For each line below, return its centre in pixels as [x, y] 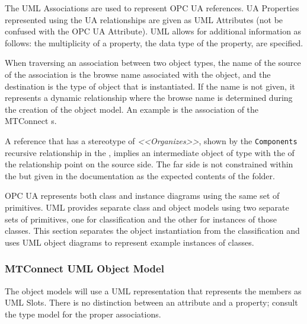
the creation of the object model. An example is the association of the [132, 109]
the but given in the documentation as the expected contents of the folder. [140, 175]
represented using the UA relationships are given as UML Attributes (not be [144, 19]
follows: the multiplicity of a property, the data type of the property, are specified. [154, 42]
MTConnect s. [31, 121]
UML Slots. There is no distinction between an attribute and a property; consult [151, 302]
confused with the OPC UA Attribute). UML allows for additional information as [153, 31]
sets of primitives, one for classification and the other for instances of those [141, 219]
